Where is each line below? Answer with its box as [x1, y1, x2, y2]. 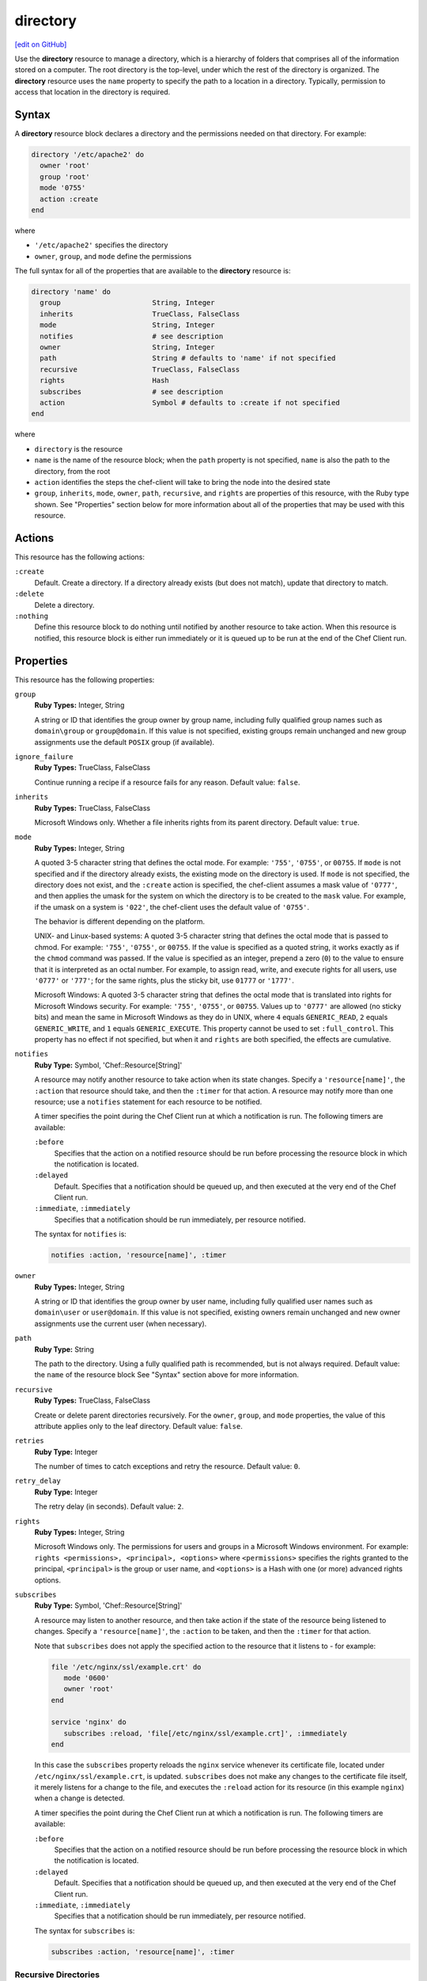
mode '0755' [40, 183, 86, 193]
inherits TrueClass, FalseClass [40, 309, 240, 319]
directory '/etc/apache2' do [31, 151, 145, 158]
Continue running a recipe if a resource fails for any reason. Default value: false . [34, 777, 300, 787]
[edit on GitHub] [14, 40, 67, 49]
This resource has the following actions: [14, 552, 145, 562]
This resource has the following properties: [14, 674, 155, 685]
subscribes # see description [40, 387, 224, 396]
